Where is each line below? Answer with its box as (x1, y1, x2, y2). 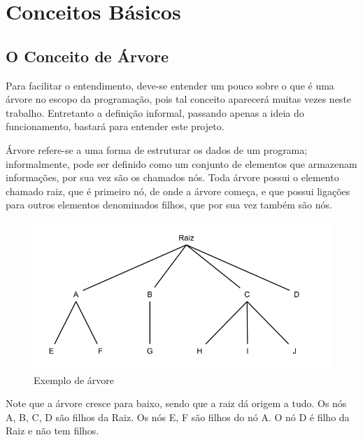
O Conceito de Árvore (6, 45, 169, 66)
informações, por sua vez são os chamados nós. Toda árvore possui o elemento (6, 170, 339, 185)
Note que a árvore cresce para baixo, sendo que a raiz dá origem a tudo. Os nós (6, 396, 347, 411)
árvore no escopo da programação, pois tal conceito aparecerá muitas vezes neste (6, 92, 352, 106)
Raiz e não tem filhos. (6, 423, 99, 438)
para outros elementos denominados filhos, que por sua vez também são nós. (6, 197, 332, 212)
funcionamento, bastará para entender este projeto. (6, 119, 225, 134)
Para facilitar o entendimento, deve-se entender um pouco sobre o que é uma (6, 78, 334, 92)
